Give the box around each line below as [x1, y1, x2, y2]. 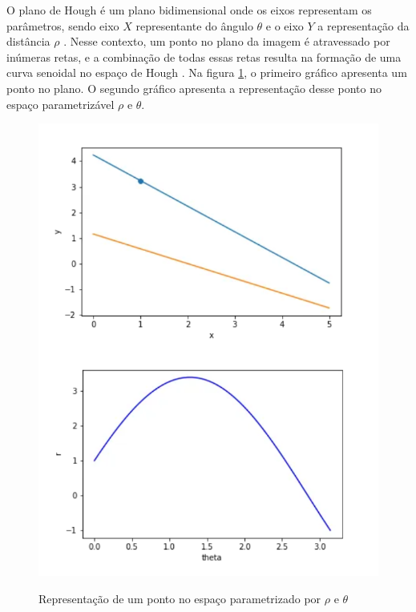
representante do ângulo [135, 17, 253, 34]
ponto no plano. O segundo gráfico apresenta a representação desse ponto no [6, 79, 382, 96]
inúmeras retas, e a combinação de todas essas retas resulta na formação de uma [6, 48, 402, 65]
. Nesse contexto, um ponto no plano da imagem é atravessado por [63, 33, 390, 50]
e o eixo [265, 17, 304, 34]
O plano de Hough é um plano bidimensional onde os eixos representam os [6, 2, 372, 18]
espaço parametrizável [6, 95, 115, 112]
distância [6, 33, 50, 50]
